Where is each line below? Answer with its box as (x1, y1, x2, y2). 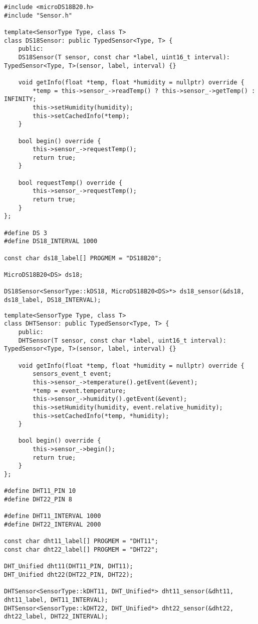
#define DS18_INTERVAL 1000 (4, 238, 98, 245)
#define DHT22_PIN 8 (4, 496, 73, 503)
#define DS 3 (4, 229, 47, 237)
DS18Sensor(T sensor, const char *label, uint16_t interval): (18, 53, 230, 61)
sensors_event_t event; (33, 370, 112, 378)
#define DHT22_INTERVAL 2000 (4, 521, 101, 529)
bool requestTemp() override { (18, 179, 123, 186)
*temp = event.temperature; (33, 387, 126, 394)
